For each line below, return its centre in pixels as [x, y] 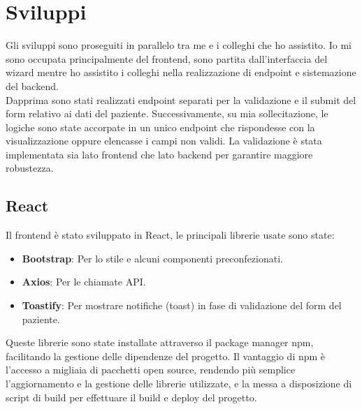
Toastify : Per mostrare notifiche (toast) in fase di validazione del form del [182, 305]
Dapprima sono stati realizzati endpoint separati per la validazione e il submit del [181, 99]
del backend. [32, 85]
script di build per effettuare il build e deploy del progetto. [131, 397]
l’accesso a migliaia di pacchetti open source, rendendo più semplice [151, 370]
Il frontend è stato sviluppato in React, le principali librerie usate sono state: [170, 235]
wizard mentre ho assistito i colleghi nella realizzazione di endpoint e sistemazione [181, 72]
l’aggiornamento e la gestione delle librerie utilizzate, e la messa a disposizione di [179, 384]
